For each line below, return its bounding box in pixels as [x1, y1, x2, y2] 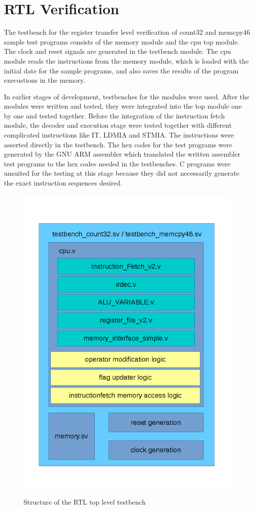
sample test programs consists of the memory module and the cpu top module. [4, 36, 239, 46]
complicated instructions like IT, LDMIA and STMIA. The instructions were [4, 130, 234, 140]
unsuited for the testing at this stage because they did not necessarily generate [4, 168, 240, 178]
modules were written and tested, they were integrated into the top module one [4, 101, 242, 111]
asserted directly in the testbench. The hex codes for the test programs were [4, 139, 232, 149]
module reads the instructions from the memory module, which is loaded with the [4, 55, 249, 66]
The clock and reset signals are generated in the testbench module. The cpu [4, 46, 231, 56]
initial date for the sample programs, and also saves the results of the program [4, 65, 239, 75]
